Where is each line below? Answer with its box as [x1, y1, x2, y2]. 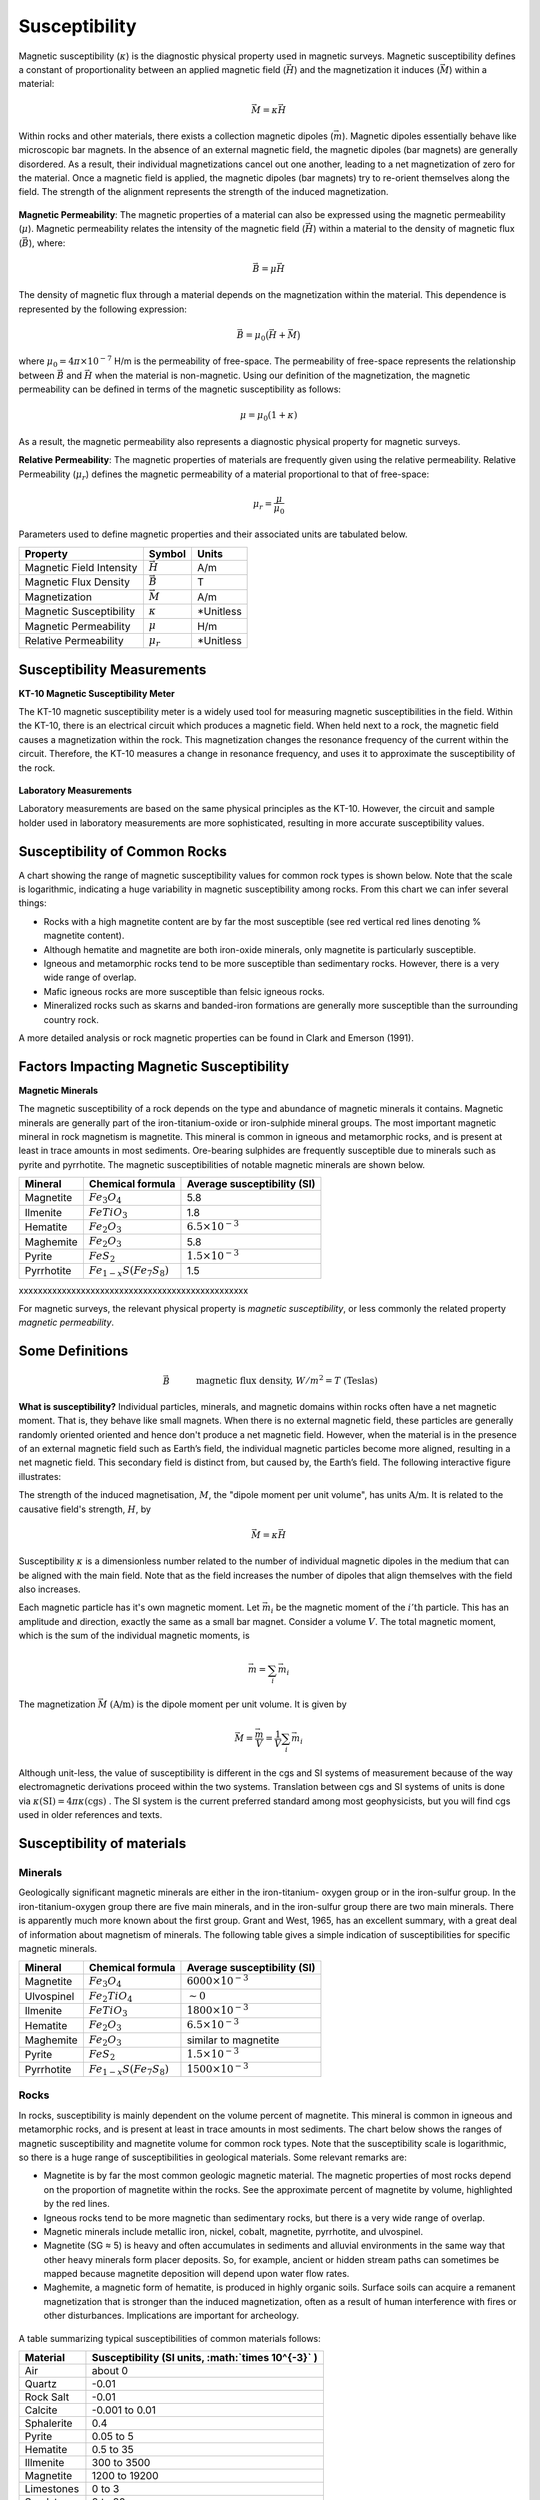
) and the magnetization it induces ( [293, 63, 440, 75]
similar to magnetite [186, 2033, 280, 2047]
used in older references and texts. [18, 1809, 163, 1821]
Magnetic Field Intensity [24, 560, 138, 574]
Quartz [24, 2377, 57, 2391]
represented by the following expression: [18, 303, 187, 315]
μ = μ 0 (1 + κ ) [240, 410, 298, 424]
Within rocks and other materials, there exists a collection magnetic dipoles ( [18, 130, 334, 142]
